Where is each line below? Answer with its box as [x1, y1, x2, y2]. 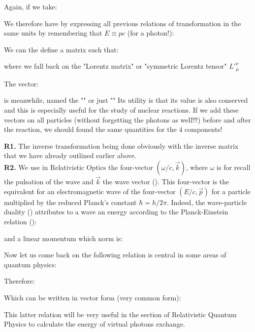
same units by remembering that [4, 28, 102, 38]
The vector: [4, 78, 39, 88]
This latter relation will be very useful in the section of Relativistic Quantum [4, 309, 237, 319]
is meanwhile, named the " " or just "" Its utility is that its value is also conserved [4, 95, 248, 105]
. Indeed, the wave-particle [166, 197, 247, 207]
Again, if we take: [4, 1, 57, 11]
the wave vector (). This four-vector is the [102, 176, 229, 187]
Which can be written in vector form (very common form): [4, 292, 181, 302]
